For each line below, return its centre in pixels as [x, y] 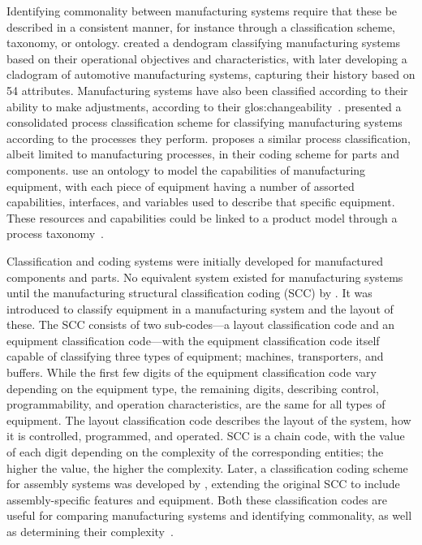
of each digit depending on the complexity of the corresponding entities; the [195, 452]
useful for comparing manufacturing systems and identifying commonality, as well [209, 515]
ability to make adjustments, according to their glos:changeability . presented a [204, 106]
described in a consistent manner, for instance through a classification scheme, [201, 26]
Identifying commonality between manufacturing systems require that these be [202, 11]
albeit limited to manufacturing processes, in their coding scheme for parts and [203, 154]
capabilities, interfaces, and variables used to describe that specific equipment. [201, 202]
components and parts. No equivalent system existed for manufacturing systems [205, 277]
